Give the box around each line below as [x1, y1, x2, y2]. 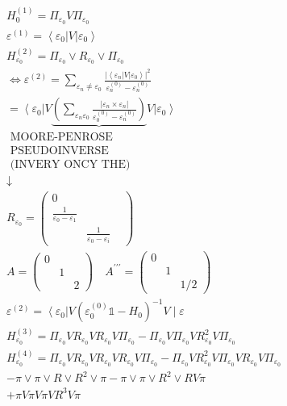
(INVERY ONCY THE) [10, 158, 131, 170]
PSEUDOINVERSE [10, 144, 109, 157]
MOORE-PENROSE [10, 132, 113, 144]
